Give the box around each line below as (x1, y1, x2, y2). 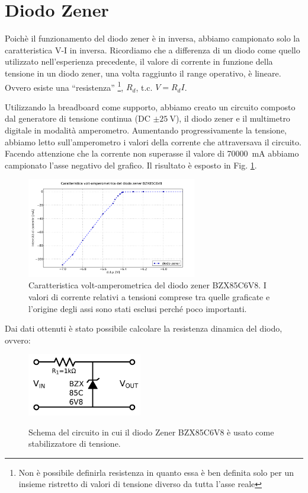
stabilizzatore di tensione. (28, 437, 121, 450)
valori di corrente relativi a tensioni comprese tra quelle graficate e (28, 291, 270, 303)
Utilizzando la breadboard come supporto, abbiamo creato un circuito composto (5, 100, 296, 113)
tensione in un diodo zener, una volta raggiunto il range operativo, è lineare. (5, 66, 281, 79)
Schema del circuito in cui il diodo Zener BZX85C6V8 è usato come (28, 425, 274, 438)
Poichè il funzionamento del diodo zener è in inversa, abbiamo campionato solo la (5, 32, 300, 44)
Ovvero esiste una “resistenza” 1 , (5, 79, 124, 93)
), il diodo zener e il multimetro (175, 112, 290, 125)
